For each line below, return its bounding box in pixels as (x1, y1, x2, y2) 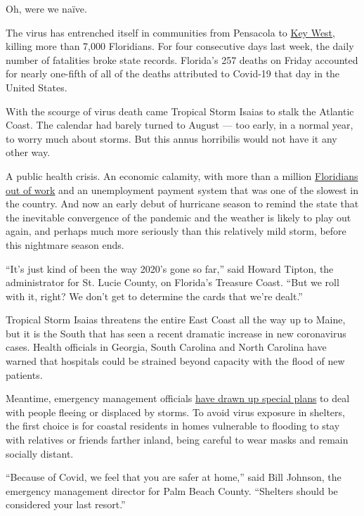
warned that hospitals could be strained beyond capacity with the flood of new (6, 354, 345, 368)
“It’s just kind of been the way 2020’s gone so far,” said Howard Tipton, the (6, 261, 334, 276)
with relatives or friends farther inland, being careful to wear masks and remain (6, 432, 349, 447)
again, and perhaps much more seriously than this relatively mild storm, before (6, 224, 346, 238)
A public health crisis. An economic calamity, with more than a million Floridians (6, 168, 358, 183)
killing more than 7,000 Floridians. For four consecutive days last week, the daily (6, 39, 354, 53)
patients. (6, 367, 43, 382)
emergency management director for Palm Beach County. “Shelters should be (6, 483, 338, 498)
